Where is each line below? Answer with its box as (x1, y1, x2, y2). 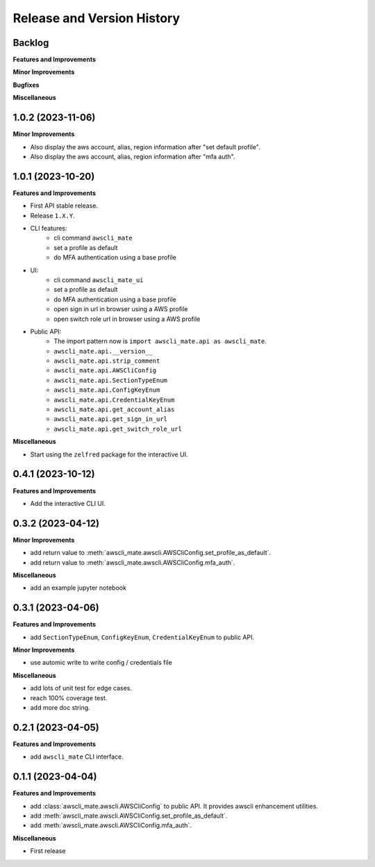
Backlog (12, 37, 49, 49)
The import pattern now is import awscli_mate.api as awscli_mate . (53, 337, 267, 345)
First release (30, 847, 66, 855)
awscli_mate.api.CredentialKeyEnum (53, 396, 175, 404)
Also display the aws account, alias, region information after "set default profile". (30, 142, 260, 151)
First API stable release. (30, 201, 99, 210)
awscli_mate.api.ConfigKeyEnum (53, 386, 160, 394)
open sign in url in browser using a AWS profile (53, 305, 188, 313)
